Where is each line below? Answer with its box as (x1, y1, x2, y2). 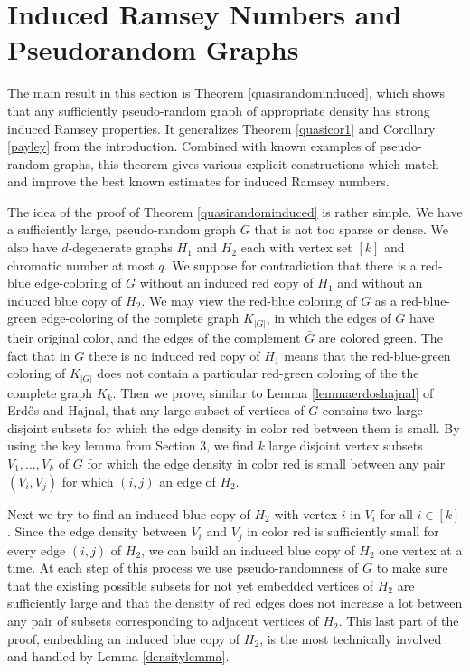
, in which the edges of (266, 308, 391, 327)
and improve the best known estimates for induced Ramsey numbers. (7, 172, 390, 191)
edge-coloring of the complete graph (41, 308, 240, 327)
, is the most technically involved (259, 629, 442, 648)
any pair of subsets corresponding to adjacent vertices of (7, 611, 319, 630)
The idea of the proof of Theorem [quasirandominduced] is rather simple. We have (7, 202, 463, 221)
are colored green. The (318, 327, 443, 346)
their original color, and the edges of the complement (7, 327, 301, 346)
